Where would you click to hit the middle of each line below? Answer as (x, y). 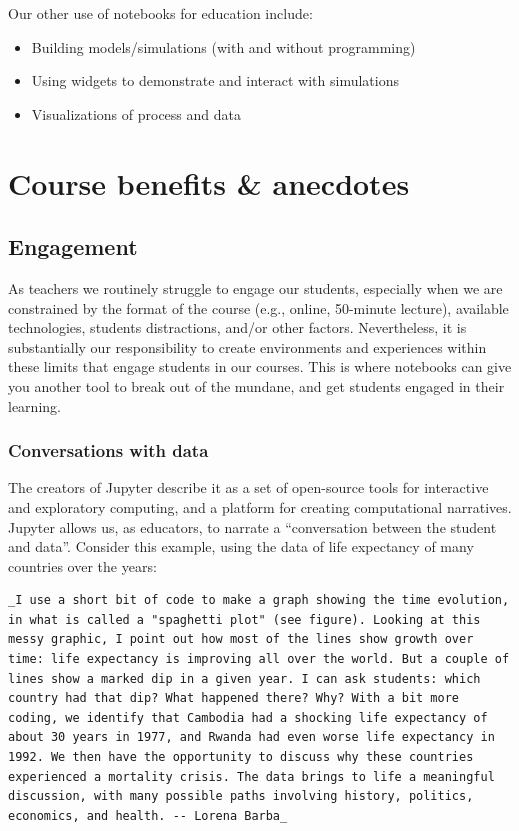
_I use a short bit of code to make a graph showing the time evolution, (259, 600)
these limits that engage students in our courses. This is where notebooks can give (260, 366)
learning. (34, 405)
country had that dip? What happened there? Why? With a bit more (234, 698)
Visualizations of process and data (136, 113)
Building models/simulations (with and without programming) (223, 46)
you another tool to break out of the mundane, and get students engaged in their (256, 385)
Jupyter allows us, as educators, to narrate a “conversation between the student (252, 526)
